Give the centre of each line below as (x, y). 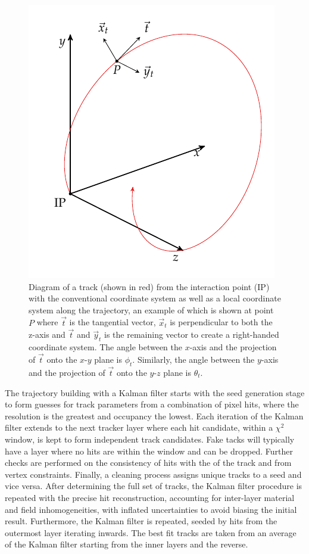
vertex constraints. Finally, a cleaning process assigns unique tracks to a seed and (153, 474)
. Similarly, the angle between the (193, 360)
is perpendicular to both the (221, 322)
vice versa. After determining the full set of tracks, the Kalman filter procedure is (154, 486)
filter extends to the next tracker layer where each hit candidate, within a (139, 427)
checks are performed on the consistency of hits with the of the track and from (148, 463)
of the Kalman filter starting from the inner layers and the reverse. (127, 544)
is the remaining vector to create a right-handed (192, 334)
